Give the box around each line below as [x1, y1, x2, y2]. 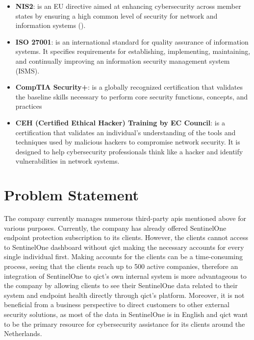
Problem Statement [4, 185, 139, 205]
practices [15, 101, 42, 111]
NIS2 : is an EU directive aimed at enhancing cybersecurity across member [15, 1, 241, 11]
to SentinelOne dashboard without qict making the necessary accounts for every [4, 242, 244, 252]
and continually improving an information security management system [15, 55, 230, 66]
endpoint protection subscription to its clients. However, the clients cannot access [4, 232, 249, 243]
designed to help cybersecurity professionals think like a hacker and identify [15, 146, 243, 156]
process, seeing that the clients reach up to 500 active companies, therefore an [4, 261, 238, 271]
